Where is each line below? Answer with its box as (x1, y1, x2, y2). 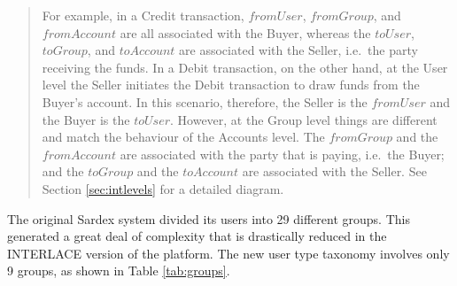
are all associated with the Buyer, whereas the (120, 23, 371, 42)
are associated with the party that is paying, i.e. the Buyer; (120, 144, 445, 163)
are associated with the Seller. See (242, 162, 427, 181)
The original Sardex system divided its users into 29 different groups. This (7, 209, 410, 228)
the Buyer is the (42, 110, 130, 128)
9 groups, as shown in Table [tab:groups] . (7, 261, 230, 280)
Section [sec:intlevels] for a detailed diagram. (42, 179, 284, 197)
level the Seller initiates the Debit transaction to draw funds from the (42, 75, 420, 94)
